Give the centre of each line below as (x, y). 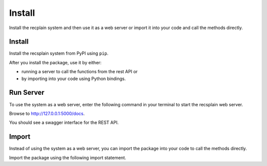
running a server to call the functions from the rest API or (80, 72)
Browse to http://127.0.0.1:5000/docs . (47, 113)
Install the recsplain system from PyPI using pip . (59, 53)
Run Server (27, 93)
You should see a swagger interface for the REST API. (64, 123)
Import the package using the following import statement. (67, 158)
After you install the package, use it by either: (55, 62)
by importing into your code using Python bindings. (74, 79)
